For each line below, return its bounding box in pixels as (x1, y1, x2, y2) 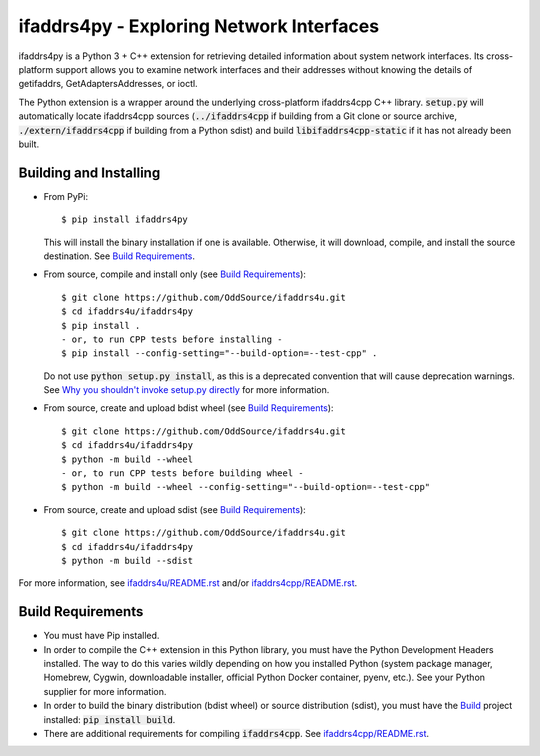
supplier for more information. (43, 685, 167, 697)
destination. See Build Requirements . (43, 250, 195, 262)
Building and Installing (18, 164, 161, 181)
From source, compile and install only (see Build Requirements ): (43, 268, 307, 280)
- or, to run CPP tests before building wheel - (61, 468, 304, 479)
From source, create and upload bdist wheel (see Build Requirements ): (43, 402, 334, 414)
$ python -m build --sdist (61, 555, 194, 566)
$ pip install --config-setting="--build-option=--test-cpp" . (61, 348, 378, 359)
